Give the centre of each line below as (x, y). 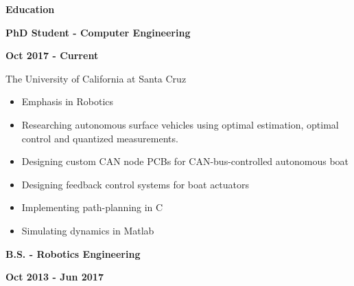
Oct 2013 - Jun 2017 (55, 277)
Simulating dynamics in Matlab (88, 230)
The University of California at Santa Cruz (96, 78)
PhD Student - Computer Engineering (98, 32)
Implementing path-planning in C (92, 207)
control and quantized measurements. (100, 138)
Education (30, 9)
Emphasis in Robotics (68, 101)
